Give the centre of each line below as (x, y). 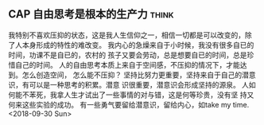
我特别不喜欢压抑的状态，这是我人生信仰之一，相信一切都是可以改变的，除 (130, 35)
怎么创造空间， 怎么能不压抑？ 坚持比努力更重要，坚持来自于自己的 (132, 75)
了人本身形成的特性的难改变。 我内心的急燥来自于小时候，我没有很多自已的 (131, 45)
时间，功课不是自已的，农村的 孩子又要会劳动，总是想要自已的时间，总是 (128, 55)
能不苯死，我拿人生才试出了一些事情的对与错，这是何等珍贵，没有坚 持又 (134, 95)
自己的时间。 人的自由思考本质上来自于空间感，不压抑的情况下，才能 (127, 64)
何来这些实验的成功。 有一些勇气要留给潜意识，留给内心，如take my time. (129, 104)
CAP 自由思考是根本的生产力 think (91, 14)
